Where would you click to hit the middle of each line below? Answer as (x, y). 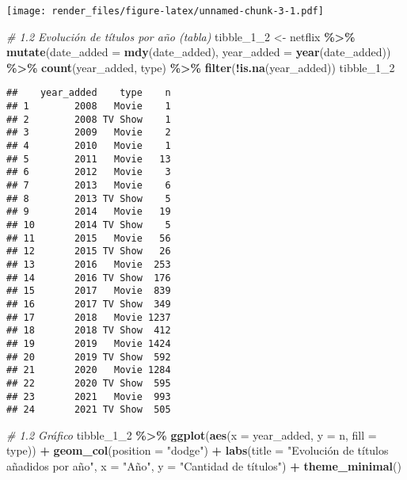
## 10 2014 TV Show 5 (89, 225)
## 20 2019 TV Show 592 (89, 357)
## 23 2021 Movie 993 (89, 396)
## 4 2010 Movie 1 (89, 146)
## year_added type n (89, 93)
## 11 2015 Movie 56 (89, 238)
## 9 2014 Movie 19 (89, 212)
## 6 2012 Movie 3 (89, 172)
